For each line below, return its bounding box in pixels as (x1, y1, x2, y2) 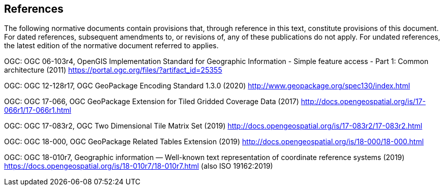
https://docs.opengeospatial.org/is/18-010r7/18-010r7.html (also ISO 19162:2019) (4, 162, 273, 171)
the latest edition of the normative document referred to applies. (4, 41, 219, 50)
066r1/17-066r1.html (4, 106, 71, 115)
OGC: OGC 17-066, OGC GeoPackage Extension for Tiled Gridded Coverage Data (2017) (4, 97, 299, 106)
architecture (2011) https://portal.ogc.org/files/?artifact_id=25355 (4, 66, 222, 75)
